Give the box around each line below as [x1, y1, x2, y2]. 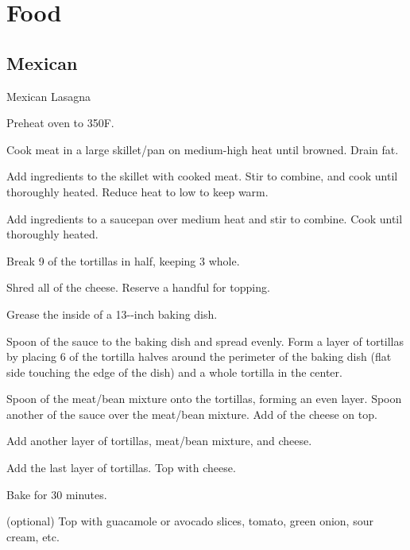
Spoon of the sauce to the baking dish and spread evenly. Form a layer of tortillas [6, 332, 404, 349]
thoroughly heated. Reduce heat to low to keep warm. [6, 183, 269, 199]
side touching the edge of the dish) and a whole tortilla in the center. [6, 363, 342, 380]
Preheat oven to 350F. [6, 114, 114, 131]
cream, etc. [6, 528, 60, 544]
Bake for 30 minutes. [6, 486, 107, 502]
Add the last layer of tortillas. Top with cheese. [6, 459, 236, 476]
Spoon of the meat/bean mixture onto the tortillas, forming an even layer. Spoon [6, 390, 402, 407]
